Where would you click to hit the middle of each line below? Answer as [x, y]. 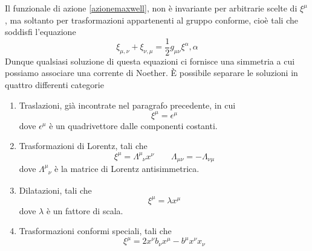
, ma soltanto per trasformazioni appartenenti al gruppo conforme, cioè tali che [151, 20]
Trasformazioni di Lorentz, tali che [83, 146]
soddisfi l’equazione [41, 32]
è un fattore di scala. [85, 210]
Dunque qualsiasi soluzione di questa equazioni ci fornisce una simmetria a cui [150, 61]
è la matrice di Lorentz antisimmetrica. [127, 169]
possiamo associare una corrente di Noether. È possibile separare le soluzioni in [151, 73]
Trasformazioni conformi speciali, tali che [95, 231]
